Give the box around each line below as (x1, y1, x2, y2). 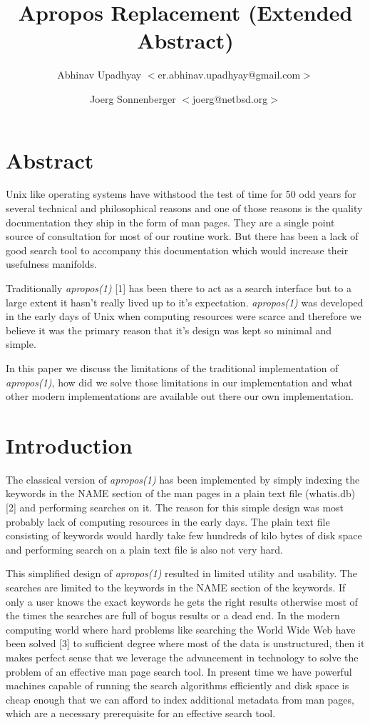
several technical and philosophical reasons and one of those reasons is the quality (6, 201, 363, 216)
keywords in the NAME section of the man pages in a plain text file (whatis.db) (6, 486, 356, 501)
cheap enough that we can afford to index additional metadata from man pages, (6, 691, 354, 706)
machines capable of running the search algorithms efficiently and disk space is (6, 678, 349, 693)
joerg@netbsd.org (192, 91, 268, 106)
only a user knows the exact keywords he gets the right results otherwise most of (6, 594, 358, 609)
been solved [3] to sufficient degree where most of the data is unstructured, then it (6, 636, 365, 651)
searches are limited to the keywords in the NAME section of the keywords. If (6, 580, 346, 595)
